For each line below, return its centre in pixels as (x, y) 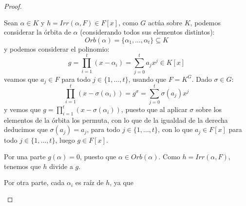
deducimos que (26, 129)
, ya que (122, 182)
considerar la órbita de (38, 32)
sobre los (209, 109)
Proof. (13, 6)
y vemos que (22, 109)
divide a (61, 166)
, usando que (147, 79)
